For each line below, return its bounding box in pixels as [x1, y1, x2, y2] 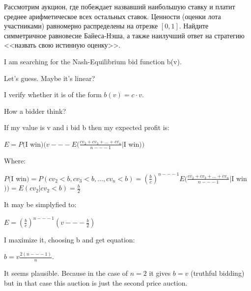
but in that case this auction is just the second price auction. [4, 277, 188, 288]
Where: [4, 155, 26, 165]
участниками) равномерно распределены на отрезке [4, 21, 158, 31]
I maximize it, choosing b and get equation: [4, 235, 135, 245]
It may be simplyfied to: [4, 199, 77, 210]
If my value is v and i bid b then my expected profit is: [4, 122, 169, 132]
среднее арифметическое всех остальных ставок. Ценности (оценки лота [4, 11, 221, 21]
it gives [149, 268, 171, 278]
